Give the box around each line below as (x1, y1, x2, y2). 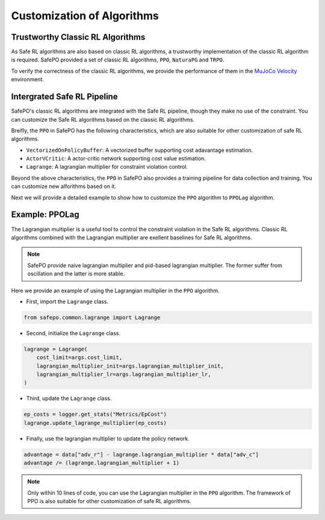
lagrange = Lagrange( (23, 345, 88, 352)
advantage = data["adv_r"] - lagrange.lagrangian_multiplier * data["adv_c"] (23, 451, 259, 458)
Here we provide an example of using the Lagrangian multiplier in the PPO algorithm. (11, 287, 220, 294)
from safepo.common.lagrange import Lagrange (23, 314, 161, 321)
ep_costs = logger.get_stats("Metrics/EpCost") (23, 411, 167, 418)
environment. (11, 76, 45, 83)
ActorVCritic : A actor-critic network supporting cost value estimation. (26, 155, 206, 162)
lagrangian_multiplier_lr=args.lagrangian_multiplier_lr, (36, 371, 211, 378)
